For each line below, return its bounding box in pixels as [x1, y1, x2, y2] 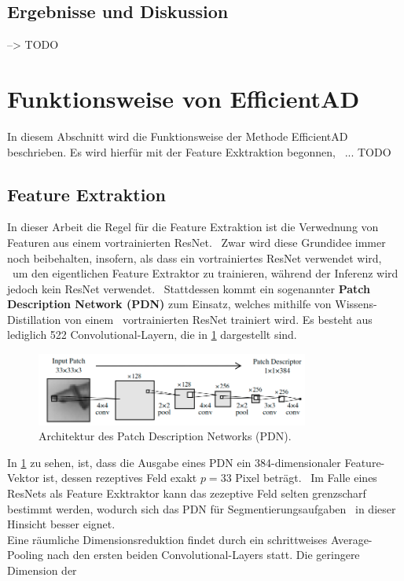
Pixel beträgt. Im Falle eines [235, 469, 377, 486]
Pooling [7, 546, 44, 563]
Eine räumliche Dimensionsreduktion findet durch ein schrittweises [7, 531, 328, 547]
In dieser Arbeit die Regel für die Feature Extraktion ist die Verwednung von [7, 219, 379, 235]
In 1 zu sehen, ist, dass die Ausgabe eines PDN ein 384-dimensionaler [7, 454, 341, 470]
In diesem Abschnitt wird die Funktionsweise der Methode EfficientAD [7, 127, 348, 144]
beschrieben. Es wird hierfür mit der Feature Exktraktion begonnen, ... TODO [7, 143, 391, 160]
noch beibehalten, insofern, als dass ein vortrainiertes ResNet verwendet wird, [7, 249, 382, 266]
